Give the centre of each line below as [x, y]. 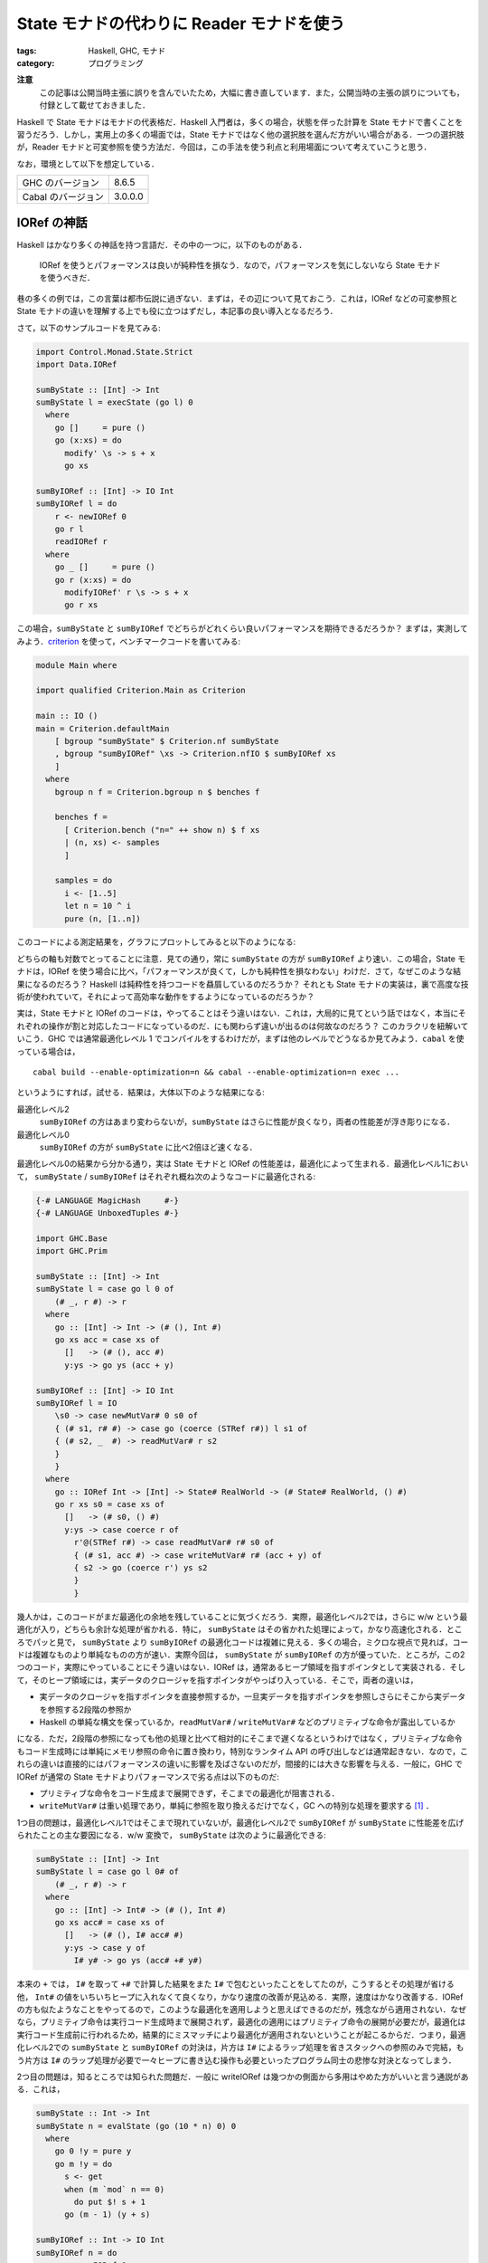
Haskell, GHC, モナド [127, 51]
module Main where [76, 665]
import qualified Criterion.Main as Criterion [141, 691]
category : [36, 62]
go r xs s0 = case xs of [110, 1504]
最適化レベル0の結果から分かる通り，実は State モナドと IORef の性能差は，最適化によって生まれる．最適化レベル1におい [243, 1164]
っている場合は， [48, 1051]
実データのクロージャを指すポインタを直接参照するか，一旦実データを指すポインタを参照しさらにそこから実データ [252, 1696]
